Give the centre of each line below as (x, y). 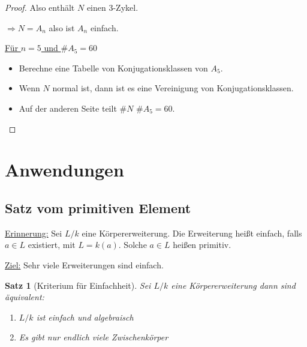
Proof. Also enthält (40, 7)
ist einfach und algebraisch (85, 317)
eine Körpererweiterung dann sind (233, 285)
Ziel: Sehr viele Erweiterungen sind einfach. (84, 264)
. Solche (133, 245)
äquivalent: (25, 297)
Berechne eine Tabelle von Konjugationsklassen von (113, 68)
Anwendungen (64, 170)
